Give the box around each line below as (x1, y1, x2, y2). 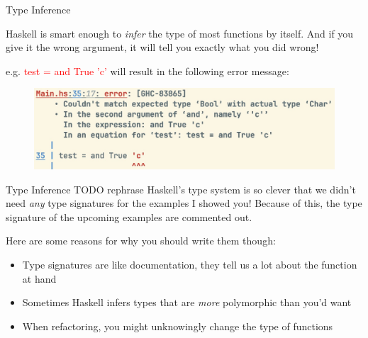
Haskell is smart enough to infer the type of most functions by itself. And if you (6, 26, 354, 40)
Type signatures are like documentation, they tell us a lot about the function (22, 257, 357, 272)
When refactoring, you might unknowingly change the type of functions (22, 318, 333, 333)
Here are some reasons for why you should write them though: (6, 233, 276, 248)
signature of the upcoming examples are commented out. (6, 209, 252, 224)
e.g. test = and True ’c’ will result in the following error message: (6, 63, 289, 78)
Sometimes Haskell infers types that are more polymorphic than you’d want (22, 295, 352, 310)
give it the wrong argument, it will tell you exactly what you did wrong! (6, 40, 319, 55)
